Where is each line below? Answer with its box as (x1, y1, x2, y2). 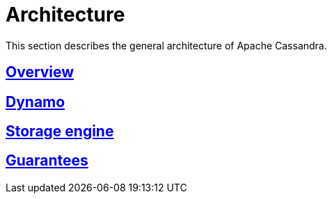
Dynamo (6, 93, 65, 111)
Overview (6, 63, 74, 81)
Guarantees (6, 152, 88, 170)
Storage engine (6, 122, 114, 141)
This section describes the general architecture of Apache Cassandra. (6, 39, 327, 51)
